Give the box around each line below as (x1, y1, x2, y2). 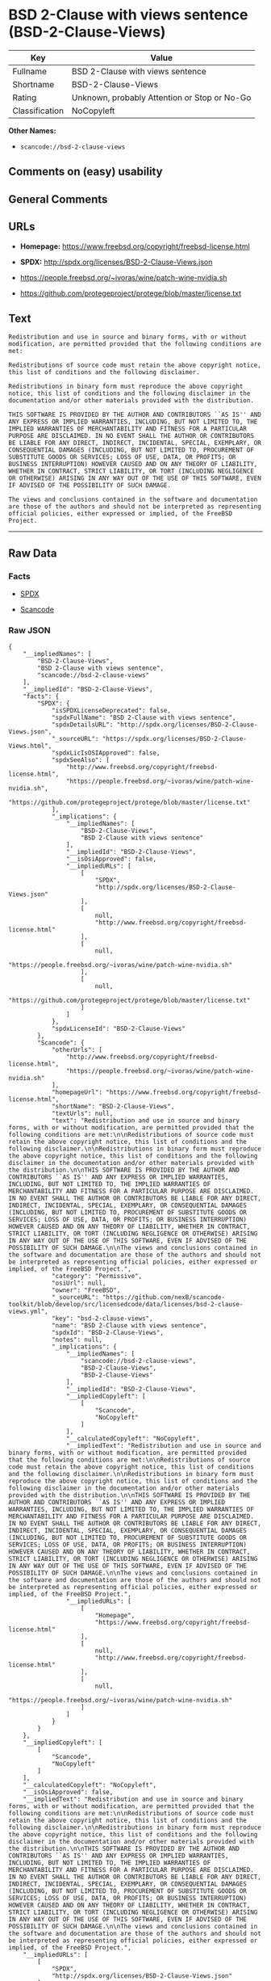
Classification (12, 105, 65, 116)
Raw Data (8, 546, 58, 560)
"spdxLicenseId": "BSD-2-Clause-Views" (51, 1024, 186, 1033)
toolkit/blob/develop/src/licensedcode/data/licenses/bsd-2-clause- (8, 1301, 244, 1309)
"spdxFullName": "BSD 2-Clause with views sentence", (51, 713, 236, 722)
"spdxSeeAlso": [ (51, 756, 110, 764)
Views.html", (8, 742, 52, 751)
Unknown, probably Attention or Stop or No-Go (71, 91, 252, 103)
